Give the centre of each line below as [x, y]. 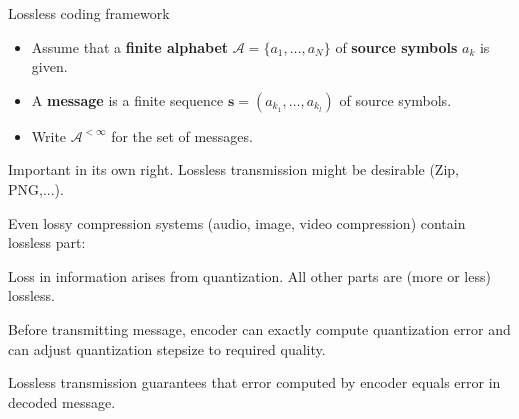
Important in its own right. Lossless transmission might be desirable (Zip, [233, 169]
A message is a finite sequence [127, 99]
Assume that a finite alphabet [130, 46]
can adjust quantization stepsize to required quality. [167, 348]
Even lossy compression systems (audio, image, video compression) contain [237, 222]
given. [49, 66]
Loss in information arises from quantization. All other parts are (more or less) [249, 275]
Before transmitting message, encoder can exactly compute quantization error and [259, 328]
